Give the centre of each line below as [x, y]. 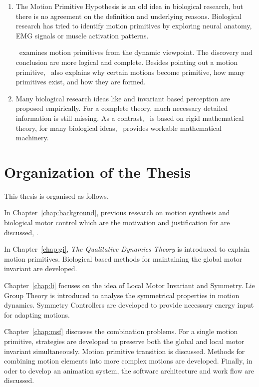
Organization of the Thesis [98, 172]
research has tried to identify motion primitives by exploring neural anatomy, [134, 26]
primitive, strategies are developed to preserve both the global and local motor [124, 341]
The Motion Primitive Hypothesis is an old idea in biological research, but [129, 6]
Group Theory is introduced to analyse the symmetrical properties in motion [122, 295]
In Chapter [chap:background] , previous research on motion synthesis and [117, 212]
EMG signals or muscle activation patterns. [82, 35]
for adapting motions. [37, 314]
